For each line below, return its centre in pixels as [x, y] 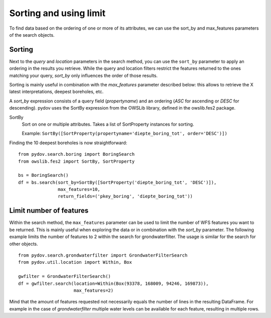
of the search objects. [32, 35]
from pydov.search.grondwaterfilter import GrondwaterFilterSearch [103, 255]
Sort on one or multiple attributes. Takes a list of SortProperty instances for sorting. [108, 124]
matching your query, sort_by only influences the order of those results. [84, 75]
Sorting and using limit [57, 13]
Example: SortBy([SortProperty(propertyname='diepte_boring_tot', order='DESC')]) [125, 134]
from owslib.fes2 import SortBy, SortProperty [77, 161]
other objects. [24, 244]
